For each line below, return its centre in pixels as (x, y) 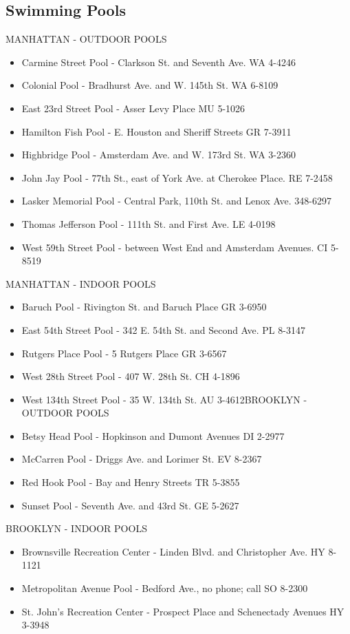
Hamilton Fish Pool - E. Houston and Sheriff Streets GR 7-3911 (156, 131)
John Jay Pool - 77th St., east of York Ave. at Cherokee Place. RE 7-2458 (177, 177)
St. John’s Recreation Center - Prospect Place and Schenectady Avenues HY (183, 611)
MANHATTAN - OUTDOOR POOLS (86, 39)
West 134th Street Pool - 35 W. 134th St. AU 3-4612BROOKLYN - (164, 399)
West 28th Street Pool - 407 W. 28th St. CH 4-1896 (131, 376)
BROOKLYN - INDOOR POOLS (76, 528)
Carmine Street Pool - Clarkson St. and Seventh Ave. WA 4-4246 (159, 62)
